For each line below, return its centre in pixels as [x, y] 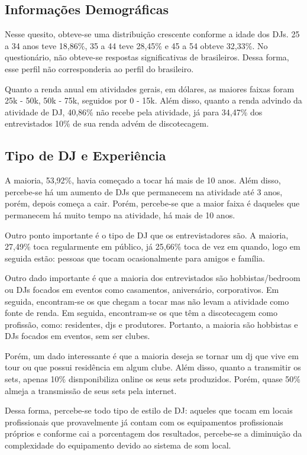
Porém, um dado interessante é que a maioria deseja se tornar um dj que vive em [152, 355]
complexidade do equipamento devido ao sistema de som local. [118, 445]
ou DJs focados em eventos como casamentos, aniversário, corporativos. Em [142, 289]
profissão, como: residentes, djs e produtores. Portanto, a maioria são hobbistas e [151, 324]
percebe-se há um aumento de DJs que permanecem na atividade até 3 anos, [144, 191]
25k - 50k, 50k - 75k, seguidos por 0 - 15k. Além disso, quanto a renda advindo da [153, 100]
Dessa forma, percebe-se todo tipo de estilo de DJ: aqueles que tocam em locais [149, 410]
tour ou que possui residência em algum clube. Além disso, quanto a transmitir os [153, 367]
